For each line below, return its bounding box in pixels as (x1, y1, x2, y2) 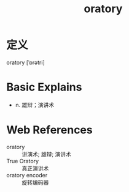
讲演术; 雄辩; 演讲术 (21, 150, 72, 158)
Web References (6, 123, 93, 137)
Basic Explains (6, 80, 82, 94)
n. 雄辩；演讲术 (15, 101, 55, 108)
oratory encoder (6, 171, 48, 179)
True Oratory (6, 157, 39, 164)
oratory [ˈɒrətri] (6, 59, 45, 66)
